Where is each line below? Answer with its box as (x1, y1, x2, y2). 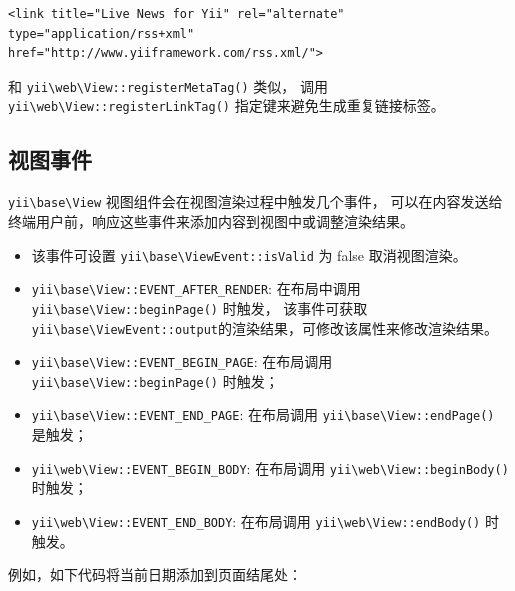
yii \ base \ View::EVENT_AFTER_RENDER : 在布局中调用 (31, 278, 361, 299)
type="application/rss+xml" (8, 26, 195, 41)
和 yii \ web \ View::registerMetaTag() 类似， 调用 (8, 75, 328, 96)
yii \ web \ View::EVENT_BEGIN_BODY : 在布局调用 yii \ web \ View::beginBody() (31, 457, 509, 478)
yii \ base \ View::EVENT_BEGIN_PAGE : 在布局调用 (31, 351, 333, 372)
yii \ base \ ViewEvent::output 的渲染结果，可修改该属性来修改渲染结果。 (31, 317, 498, 338)
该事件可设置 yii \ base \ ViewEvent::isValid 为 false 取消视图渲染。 (31, 244, 467, 265)
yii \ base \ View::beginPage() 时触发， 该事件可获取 (31, 297, 368, 318)
